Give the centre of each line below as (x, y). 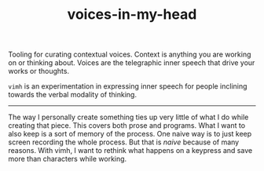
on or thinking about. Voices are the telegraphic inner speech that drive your (132, 63)
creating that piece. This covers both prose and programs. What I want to (127, 126)
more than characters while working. (68, 159)
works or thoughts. (38, 71)
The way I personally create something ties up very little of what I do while (128, 117)
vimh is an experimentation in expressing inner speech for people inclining (128, 86)
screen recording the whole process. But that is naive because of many (124, 142)
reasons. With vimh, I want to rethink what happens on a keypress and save (130, 151)
